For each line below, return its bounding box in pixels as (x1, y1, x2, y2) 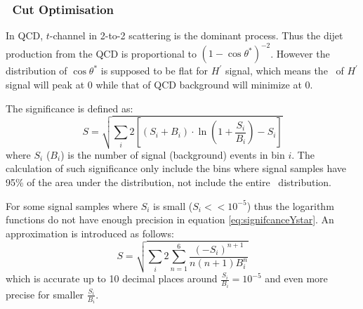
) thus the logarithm (246, 198, 334, 213)
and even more (265, 271, 328, 286)
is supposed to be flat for (100, 63, 209, 78)
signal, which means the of (225, 63, 344, 78)
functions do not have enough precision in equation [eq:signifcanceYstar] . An (6, 212, 334, 227)
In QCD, (6, 28, 44, 43)
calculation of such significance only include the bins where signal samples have (6, 161, 347, 176)
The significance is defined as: (6, 100, 133, 115)
